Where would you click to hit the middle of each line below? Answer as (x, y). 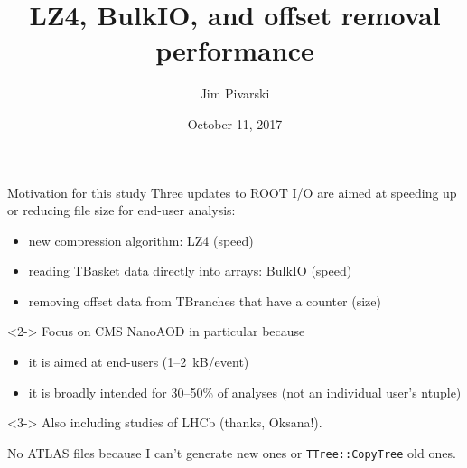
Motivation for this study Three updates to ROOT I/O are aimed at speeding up (232, 192)
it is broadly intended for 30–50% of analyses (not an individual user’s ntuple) (245, 392)
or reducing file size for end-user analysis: (121, 210)
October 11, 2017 (235, 123)
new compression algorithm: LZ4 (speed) (141, 240)
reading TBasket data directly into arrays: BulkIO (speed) (190, 271)
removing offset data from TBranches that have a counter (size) (205, 300)
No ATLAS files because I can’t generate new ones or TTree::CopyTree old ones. (232, 452)
